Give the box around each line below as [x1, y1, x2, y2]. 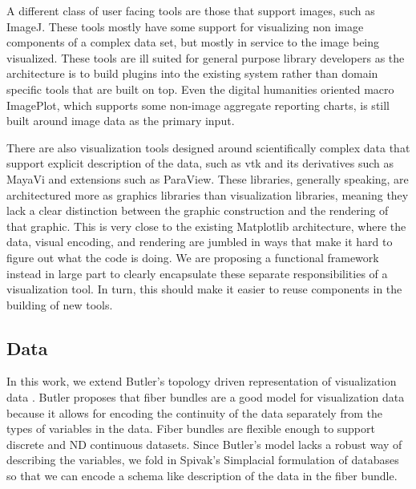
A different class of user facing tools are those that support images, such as [6, 2, 375, 18]
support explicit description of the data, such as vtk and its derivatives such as [6, 155, 394, 172]
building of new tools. [6, 296, 113, 313]
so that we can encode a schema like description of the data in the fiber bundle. [6, 467, 398, 484]
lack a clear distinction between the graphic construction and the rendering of [6, 202, 389, 219]
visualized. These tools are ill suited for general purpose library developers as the [6, 49, 405, 66]
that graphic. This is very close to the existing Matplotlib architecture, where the [6, 217, 406, 234]
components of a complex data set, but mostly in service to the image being [6, 34, 380, 51]
